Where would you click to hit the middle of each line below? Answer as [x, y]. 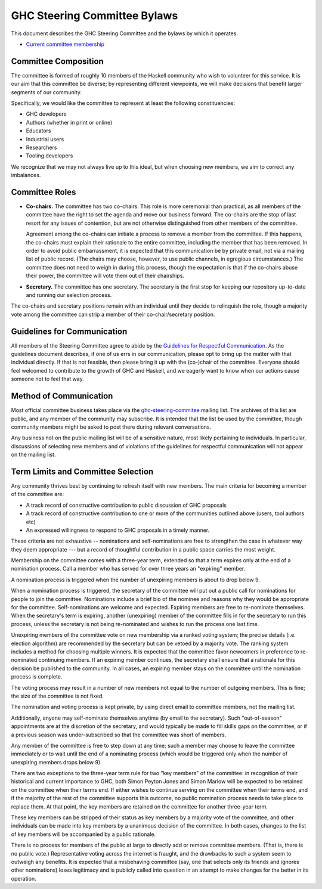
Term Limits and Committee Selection [82, 471]
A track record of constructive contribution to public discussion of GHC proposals [126, 505]
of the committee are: [38, 494]
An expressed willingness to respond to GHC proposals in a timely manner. [118, 530]
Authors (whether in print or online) [69, 122]
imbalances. [26, 175]
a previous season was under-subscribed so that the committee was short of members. [119, 735]
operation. [24, 878]
